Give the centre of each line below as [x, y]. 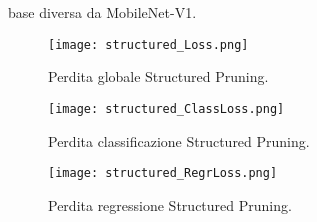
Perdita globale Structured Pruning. [158, 76]
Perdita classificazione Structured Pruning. [179, 140]
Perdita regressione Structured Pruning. [170, 204]
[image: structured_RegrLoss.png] [163, 173]
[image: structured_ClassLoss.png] [166, 108]
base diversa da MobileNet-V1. [102, 12]
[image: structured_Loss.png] [148, 44]
